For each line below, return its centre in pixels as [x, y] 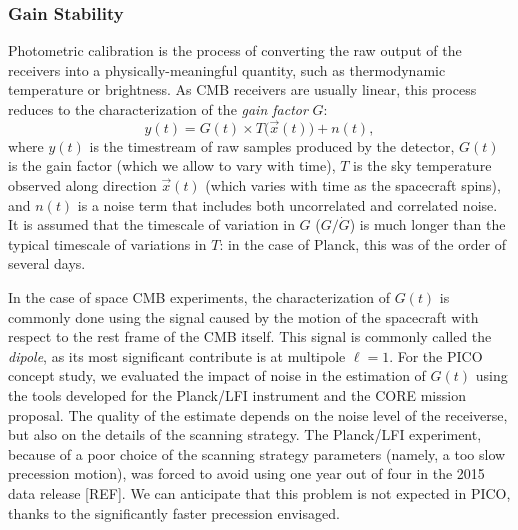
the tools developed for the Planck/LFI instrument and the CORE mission [237, 394]
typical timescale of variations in [107, 243]
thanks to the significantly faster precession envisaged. [174, 512]
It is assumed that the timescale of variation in [151, 224]
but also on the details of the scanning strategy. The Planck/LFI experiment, [245, 434]
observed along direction [82, 185]
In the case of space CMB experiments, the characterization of [199, 296]
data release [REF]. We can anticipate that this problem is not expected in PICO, [259, 492]
